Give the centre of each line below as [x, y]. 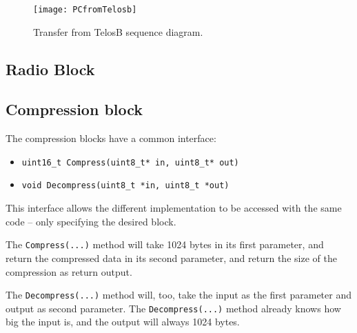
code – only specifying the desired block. [91, 221]
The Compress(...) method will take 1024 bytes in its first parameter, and [165, 244]
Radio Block [50, 69]
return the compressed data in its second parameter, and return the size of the [171, 258]
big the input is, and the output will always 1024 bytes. [123, 322]
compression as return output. [69, 271]
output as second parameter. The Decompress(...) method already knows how [173, 308]
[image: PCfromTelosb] [85, 10]
